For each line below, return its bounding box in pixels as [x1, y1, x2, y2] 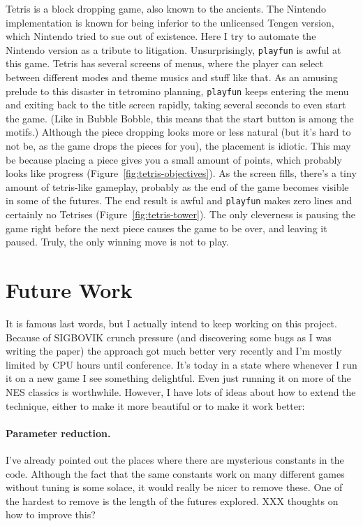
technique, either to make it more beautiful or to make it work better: [6, 398, 305, 413]
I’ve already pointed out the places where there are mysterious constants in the [6, 452, 344, 467]
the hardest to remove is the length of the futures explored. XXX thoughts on [6, 493, 339, 508]
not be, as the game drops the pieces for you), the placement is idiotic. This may [6, 138, 351, 153]
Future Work [6, 276, 133, 304]
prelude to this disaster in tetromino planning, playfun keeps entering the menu [6, 83, 349, 98]
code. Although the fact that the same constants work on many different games [6, 466, 345, 481]
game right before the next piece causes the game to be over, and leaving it [6, 220, 327, 235]
